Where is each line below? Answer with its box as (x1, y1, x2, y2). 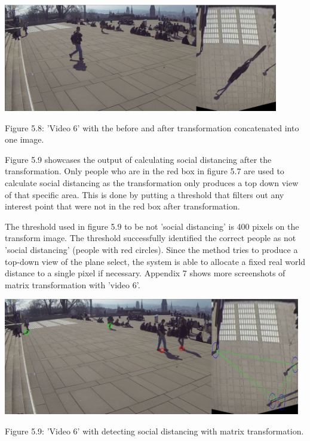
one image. (5, 133, 44, 146)
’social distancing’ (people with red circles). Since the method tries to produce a (5, 243, 298, 255)
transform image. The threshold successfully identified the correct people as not (5, 232, 296, 244)
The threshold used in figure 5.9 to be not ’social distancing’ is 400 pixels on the (5, 220, 299, 232)
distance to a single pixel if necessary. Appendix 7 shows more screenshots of (5, 267, 286, 279)
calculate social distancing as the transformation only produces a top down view (5, 177, 299, 189)
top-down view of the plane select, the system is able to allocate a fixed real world (5, 255, 306, 267)
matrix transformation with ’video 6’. (5, 278, 140, 291)
